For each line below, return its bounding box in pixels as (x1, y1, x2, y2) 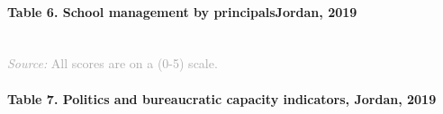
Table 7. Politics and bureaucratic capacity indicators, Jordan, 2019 (7, 89, 437, 108)
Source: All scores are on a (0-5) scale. (7, 54, 218, 73)
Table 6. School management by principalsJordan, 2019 (7, 2, 357, 21)
